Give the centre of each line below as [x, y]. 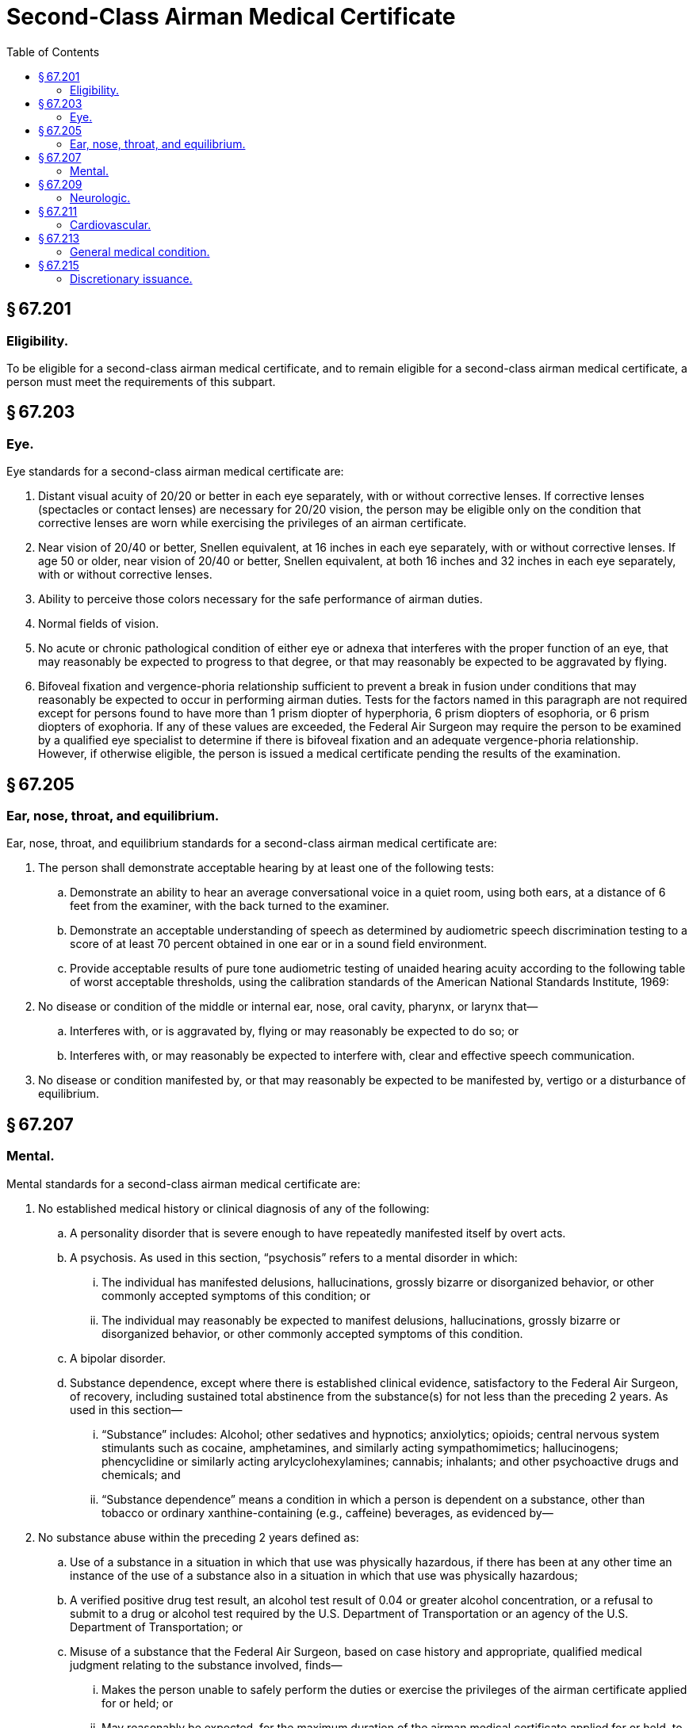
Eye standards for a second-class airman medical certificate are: [175, 472]
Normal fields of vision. [99, 624]
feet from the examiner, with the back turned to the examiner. [230, 906]
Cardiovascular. [111, 224]
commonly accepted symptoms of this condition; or [236, 1295]
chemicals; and [141, 1474]
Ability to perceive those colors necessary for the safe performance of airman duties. [260, 599]
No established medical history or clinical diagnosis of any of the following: [234, 1208]
